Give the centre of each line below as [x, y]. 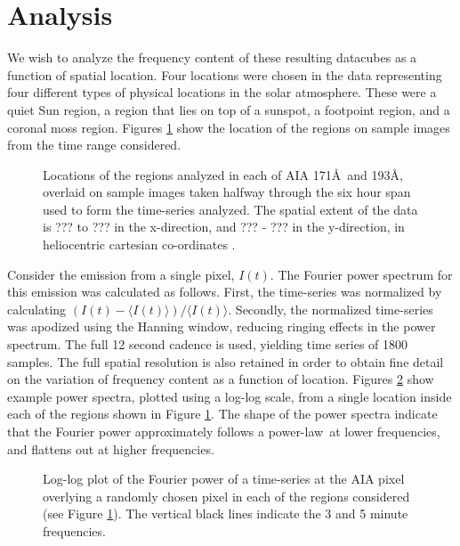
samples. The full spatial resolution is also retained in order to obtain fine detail [226, 361]
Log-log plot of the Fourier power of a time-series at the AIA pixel [224, 479]
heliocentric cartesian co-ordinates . [139, 244]
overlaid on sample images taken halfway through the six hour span [227, 192]
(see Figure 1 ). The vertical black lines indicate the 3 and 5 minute [226, 513]
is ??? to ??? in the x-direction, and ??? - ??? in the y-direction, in [224, 227]
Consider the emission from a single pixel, [121, 274]
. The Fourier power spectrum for [361, 274]
